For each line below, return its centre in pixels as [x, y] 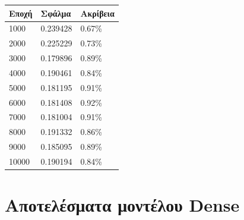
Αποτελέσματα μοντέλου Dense [122, 205]
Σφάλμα [56, 13]
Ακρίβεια [97, 13]
